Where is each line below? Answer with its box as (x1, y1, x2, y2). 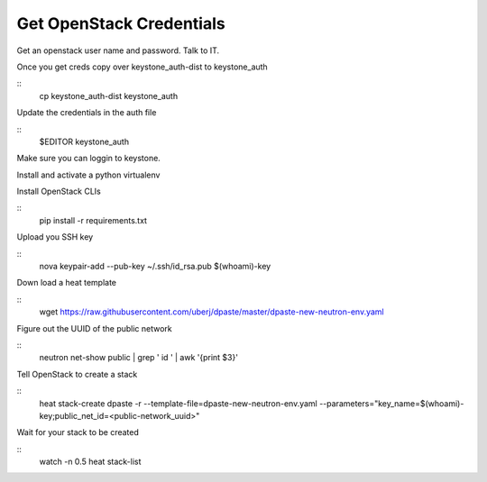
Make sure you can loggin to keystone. (16, 153, 161, 164)
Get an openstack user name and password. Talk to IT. (16, 45, 220, 56)
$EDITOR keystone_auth (39, 136, 130, 147)
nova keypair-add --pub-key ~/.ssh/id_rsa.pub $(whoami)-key (39, 261, 271, 272)
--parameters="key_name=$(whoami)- (318, 397, 464, 409)
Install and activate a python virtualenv (16, 169, 161, 180)
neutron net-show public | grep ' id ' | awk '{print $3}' (39, 352, 239, 363)
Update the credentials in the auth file (16, 107, 157, 118)
